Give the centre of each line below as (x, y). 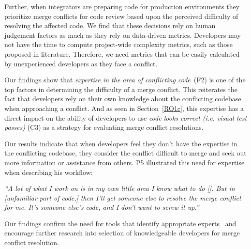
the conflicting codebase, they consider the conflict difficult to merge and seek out (125, 153)
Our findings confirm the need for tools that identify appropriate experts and (120, 223)
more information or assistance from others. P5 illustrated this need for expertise (125, 162)
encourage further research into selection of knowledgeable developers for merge (122, 233)
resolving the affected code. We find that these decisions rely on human (110, 25)
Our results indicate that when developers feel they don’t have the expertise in (121, 143)
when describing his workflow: (49, 172)
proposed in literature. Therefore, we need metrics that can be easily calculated (122, 54)
